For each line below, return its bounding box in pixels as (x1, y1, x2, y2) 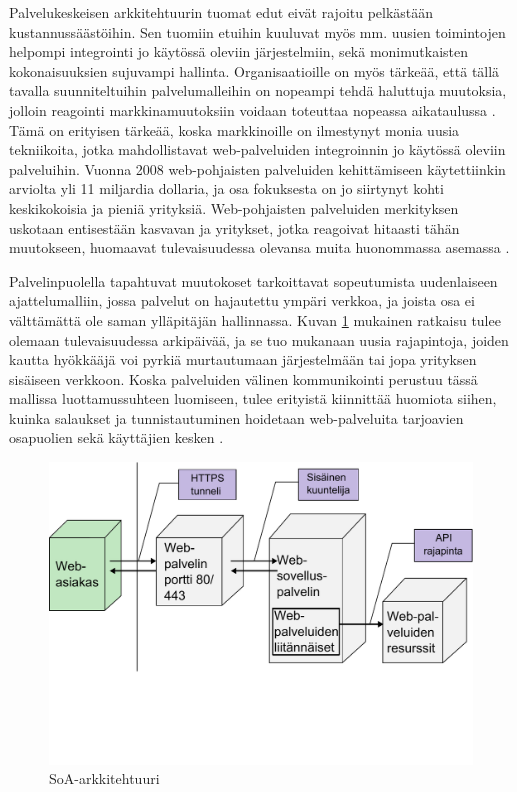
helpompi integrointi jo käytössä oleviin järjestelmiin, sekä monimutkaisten (9, 41, 468, 62)
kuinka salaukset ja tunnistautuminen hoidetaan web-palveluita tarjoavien (9, 407, 464, 428)
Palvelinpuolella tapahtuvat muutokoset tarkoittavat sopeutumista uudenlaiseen (9, 270, 498, 291)
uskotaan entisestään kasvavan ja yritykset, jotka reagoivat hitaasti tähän (9, 217, 460, 238)
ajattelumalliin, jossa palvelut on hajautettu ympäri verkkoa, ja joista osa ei (9, 290, 475, 311)
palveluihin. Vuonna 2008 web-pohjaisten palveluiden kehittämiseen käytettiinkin (9, 158, 506, 179)
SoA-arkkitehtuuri (49, 768, 160, 789)
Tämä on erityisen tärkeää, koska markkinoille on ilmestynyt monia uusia (9, 119, 460, 140)
